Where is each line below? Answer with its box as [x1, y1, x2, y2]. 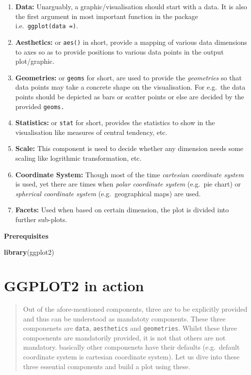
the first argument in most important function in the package [15, 11, 198, 21]
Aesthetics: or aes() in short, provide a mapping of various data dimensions [15, 37, 247, 47]
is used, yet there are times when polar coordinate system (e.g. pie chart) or [15, 179, 241, 189]
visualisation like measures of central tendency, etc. [15, 127, 167, 137]
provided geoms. [15, 101, 65, 111]
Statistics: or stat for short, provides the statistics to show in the [15, 117, 215, 128]
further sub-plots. [15, 214, 67, 224]
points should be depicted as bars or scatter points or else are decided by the [15, 91, 244, 101]
